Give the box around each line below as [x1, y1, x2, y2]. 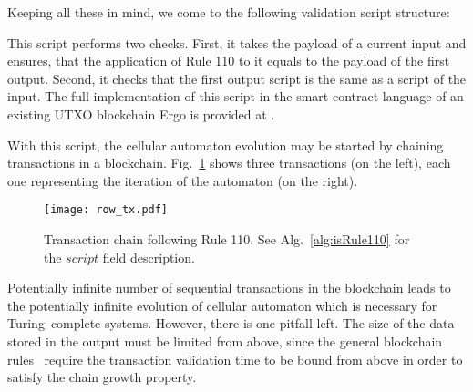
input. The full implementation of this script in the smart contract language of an [7, 87, 464, 106]
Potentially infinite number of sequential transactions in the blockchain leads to [7, 278, 451, 297]
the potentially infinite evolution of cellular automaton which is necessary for [7, 295, 437, 315]
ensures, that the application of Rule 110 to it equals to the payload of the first [7, 51, 450, 70]
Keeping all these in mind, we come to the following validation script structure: [7, 3, 450, 21]
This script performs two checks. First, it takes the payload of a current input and [7, 33, 467, 52]
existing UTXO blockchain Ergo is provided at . [7, 104, 275, 123]
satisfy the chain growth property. [7, 367, 197, 387]
